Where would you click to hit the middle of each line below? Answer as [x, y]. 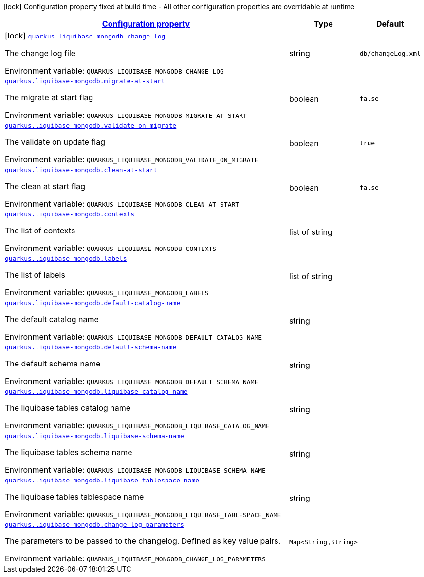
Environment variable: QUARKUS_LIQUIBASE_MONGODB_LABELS [107, 292]
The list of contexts [40, 231]
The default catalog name [52, 319]
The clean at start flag [45, 186]
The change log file [40, 53]
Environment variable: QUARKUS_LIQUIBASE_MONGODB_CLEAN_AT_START [122, 204]
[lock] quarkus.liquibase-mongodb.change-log [85, 36]
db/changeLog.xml [390, 53]
